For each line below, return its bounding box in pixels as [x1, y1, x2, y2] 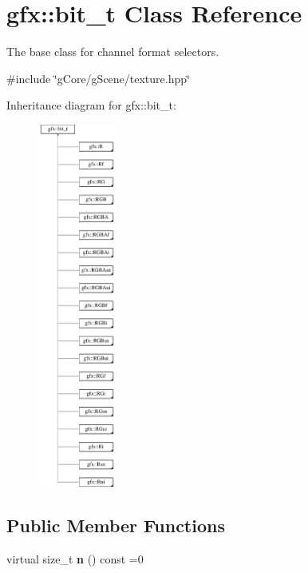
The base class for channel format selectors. [6, 43, 219, 60]
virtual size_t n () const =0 [6, 551, 144, 567]
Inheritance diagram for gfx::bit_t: [6, 97, 176, 113]
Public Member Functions [6, 513, 225, 538]
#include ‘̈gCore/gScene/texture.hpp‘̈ [6, 70, 190, 86]
